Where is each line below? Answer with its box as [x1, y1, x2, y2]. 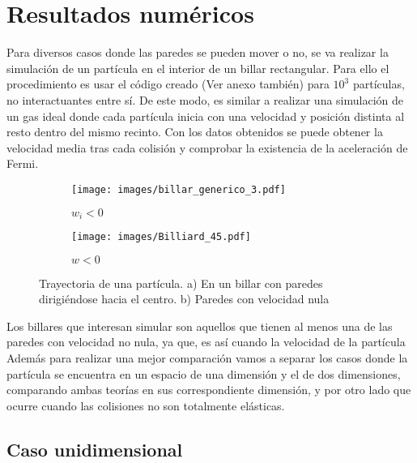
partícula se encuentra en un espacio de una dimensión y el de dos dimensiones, [6, 365, 401, 382]
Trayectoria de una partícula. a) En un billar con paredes [39, 274, 323, 291]
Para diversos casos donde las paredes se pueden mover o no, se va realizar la [6, 44, 389, 61]
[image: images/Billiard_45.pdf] [71, 230, 251, 242]
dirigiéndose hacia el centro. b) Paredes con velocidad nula [39, 290, 330, 307]
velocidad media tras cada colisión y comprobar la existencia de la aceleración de [6, 139, 408, 156]
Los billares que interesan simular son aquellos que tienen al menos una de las [6, 317, 393, 334]
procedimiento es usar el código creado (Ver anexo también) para [6, 75, 330, 92]
